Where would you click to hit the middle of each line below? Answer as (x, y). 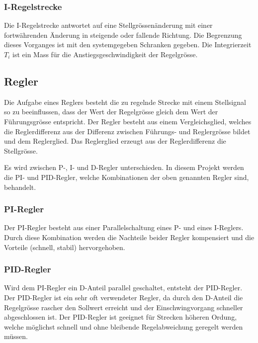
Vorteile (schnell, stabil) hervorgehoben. (65, 247)
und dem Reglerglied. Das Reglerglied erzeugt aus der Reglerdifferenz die (115, 141)
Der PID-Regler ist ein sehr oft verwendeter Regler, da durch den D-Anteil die (124, 297)
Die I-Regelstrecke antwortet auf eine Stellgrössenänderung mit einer (108, 25)
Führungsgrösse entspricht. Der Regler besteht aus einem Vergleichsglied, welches (128, 121)
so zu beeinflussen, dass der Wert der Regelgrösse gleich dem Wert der (111, 112)
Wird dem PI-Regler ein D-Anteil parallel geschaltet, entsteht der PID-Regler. (123, 288)
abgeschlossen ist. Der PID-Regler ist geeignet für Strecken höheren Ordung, (121, 317)
